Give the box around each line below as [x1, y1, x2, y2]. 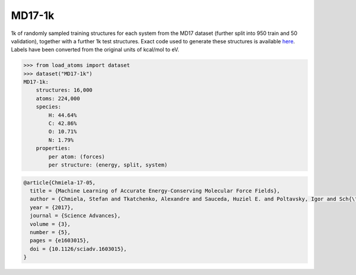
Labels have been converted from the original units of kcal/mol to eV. [11, 46, 179, 53]
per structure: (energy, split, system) [48, 162, 168, 168]
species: [36, 104, 62, 110]
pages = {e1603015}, [30, 237, 90, 244]
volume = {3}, [30, 220, 71, 228]
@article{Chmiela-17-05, [23, 179, 96, 186]
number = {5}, [30, 229, 71, 235]
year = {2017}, [30, 204, 74, 210]
